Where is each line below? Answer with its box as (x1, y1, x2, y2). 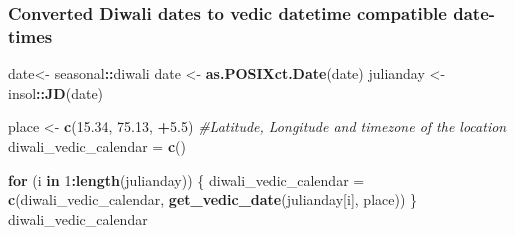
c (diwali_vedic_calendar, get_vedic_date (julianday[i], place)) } (8, 189, 418, 210)
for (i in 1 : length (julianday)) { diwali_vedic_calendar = (8, 169, 365, 190)
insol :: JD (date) (8, 82, 104, 103)
